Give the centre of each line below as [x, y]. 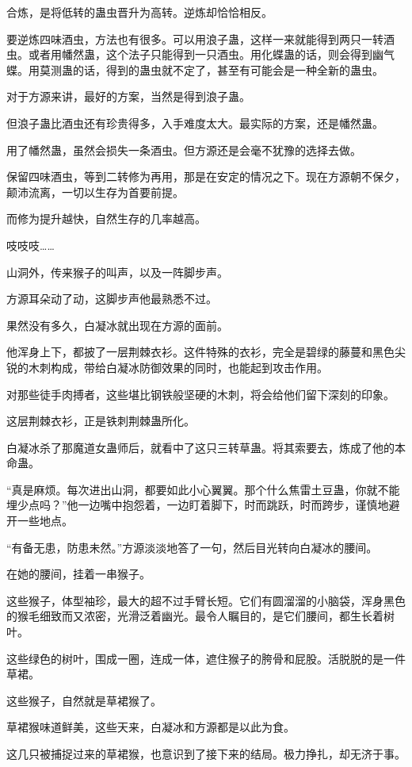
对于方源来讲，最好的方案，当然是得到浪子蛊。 [128, 96]
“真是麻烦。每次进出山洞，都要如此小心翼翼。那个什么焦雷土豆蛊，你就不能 [203, 489]
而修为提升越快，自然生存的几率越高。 [106, 219]
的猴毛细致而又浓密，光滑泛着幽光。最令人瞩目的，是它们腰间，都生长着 [195, 616]
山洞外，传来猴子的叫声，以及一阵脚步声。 [117, 272]
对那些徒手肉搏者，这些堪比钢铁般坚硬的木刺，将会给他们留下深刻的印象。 [200, 394]
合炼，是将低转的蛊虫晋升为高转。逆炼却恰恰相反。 [139, 12]
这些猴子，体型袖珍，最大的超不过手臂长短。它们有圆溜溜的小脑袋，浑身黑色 [206, 600]
